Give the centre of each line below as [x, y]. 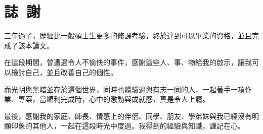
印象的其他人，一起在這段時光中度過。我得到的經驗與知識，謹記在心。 [128, 126]
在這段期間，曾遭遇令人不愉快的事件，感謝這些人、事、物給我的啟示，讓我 [128, 62]
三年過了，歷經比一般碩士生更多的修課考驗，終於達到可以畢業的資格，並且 [128, 36]
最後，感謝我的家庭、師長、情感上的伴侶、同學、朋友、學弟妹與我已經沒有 [128, 116]
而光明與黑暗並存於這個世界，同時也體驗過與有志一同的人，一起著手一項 [124, 89]
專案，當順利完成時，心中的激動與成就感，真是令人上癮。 [114, 99]
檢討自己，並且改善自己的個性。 [64, 72]
